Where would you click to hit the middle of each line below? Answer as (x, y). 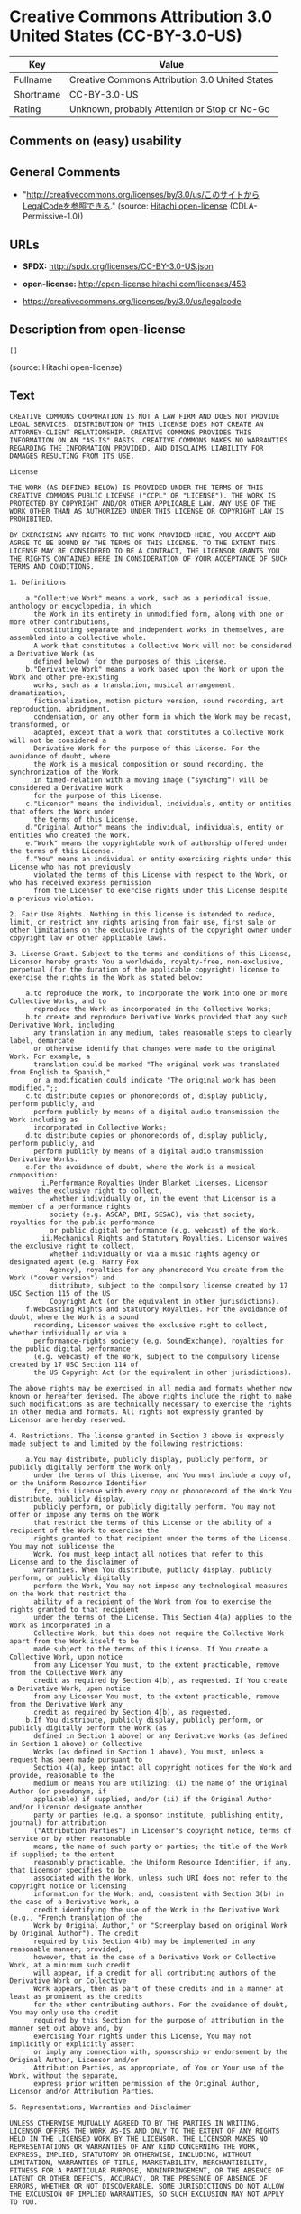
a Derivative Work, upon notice (70, 1688)
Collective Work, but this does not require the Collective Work (158, 1633)
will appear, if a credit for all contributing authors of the (155, 1973)
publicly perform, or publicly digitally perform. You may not (155, 1507)
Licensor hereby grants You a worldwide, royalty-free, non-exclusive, (146, 962)
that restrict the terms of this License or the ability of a (152, 1522)
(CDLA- (243, 206)
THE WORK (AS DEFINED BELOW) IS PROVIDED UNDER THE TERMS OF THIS (137, 488)
